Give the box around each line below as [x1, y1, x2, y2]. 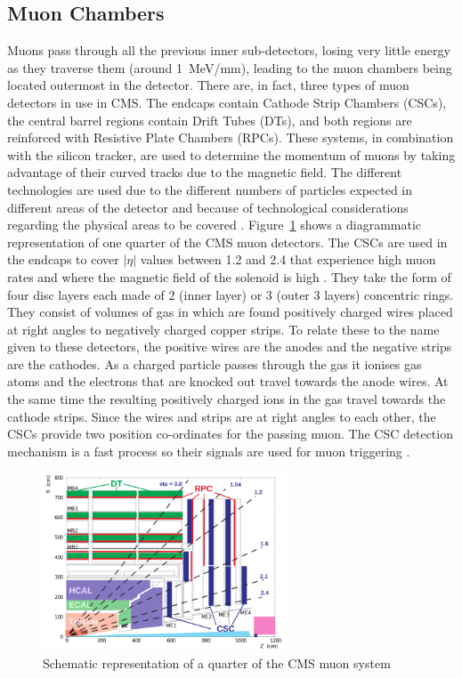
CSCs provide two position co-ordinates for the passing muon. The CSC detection [7, 424, 453, 443]
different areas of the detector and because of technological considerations [7, 198, 409, 216]
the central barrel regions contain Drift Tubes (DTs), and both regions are [7, 110, 412, 129]
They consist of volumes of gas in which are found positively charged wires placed [7, 303, 453, 321]
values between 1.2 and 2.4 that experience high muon [140, 250, 436, 269]
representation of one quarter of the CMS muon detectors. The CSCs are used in [7, 232, 448, 251]
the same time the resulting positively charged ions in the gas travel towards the [7, 390, 446, 408]
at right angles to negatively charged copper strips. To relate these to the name [7, 319, 440, 338]
